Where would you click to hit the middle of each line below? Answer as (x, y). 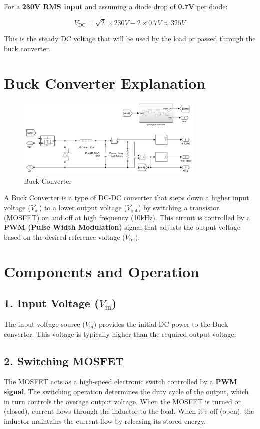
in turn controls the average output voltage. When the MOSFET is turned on (123, 401)
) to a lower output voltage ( (83, 208)
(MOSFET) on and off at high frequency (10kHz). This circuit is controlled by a (127, 217)
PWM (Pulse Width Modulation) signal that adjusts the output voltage (122, 227)
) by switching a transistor (179, 208)
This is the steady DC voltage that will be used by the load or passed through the (130, 39)
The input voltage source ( (45, 324)
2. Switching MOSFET (64, 360)
